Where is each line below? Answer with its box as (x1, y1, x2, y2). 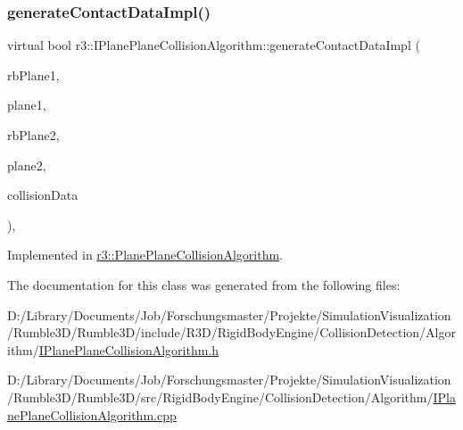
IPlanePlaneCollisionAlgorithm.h (38, 340, 219, 359)
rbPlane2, (7, 126, 60, 144)
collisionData (7, 186, 79, 204)
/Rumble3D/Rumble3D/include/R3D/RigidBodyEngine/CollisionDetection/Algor (7, 323, 457, 342)
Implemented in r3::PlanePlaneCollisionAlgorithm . (7, 245, 283, 264)
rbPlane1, (7, 65, 60, 84)
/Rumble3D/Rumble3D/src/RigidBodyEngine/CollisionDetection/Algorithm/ (7, 387, 434, 406)
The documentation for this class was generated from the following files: (7, 275, 401, 294)
